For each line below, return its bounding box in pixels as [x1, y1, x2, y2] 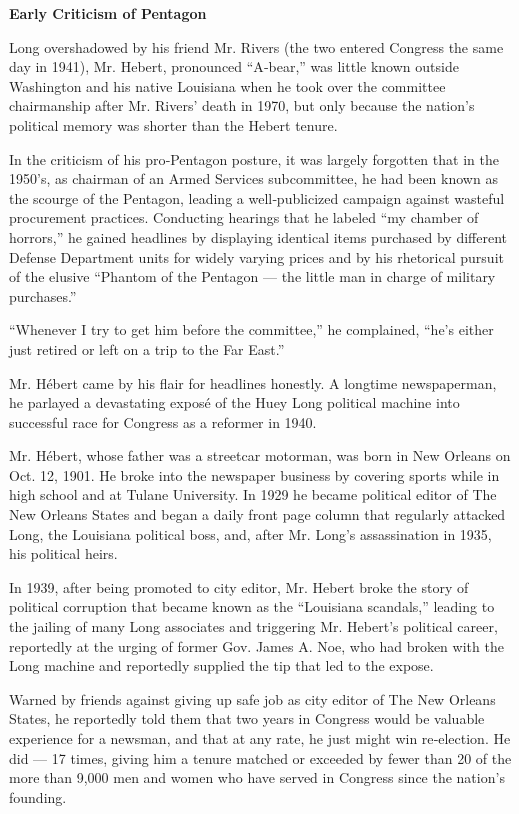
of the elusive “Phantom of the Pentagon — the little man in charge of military [9, 266, 496, 287]
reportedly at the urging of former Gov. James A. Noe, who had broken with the [9, 635, 504, 656]
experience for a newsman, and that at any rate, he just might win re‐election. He [9, 728, 511, 748]
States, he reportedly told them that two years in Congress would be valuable [9, 708, 485, 729]
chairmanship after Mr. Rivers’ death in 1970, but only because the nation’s [9, 95, 475, 116]
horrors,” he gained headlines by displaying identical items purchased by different [9, 226, 507, 247]
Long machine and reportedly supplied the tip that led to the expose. [9, 655, 434, 676]
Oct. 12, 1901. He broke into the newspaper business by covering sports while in [9, 464, 500, 485]
